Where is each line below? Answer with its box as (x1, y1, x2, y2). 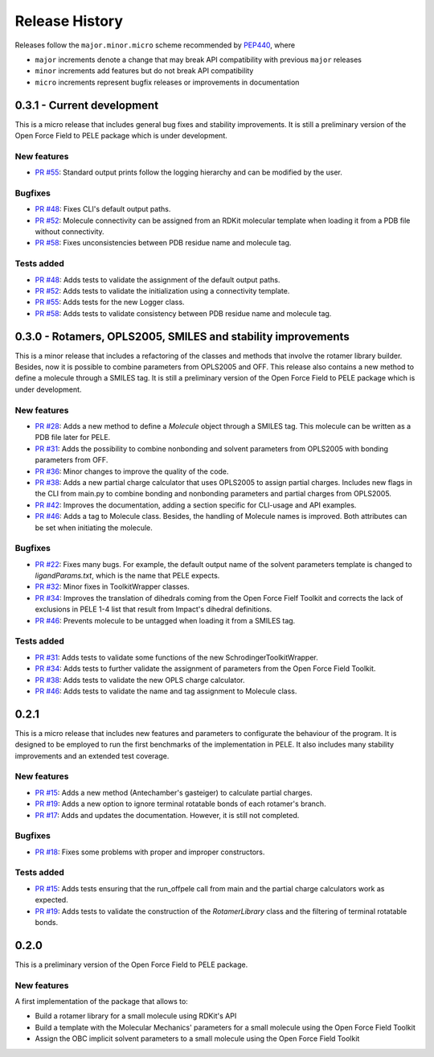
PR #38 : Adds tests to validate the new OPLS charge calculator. (35, 675, 245, 685)
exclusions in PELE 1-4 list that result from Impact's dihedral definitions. (35, 604, 272, 615)
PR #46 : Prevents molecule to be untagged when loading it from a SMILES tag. (35, 615, 296, 625)
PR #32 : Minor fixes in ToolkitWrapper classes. (35, 582, 190, 591)
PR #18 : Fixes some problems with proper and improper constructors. (35, 847, 265, 857)
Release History (14, 12, 124, 30)
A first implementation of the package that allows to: (14, 997, 188, 1006)
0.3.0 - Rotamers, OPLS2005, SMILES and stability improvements (14, 330, 350, 343)
